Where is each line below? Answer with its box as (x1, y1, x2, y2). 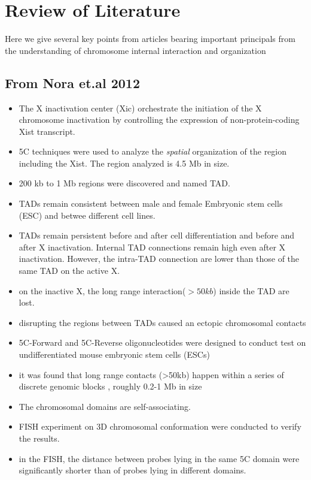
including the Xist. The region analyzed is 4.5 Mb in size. (19, 156, 230, 169)
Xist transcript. (19, 125, 75, 137)
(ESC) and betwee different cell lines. (19, 209, 155, 221)
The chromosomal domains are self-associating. (19, 400, 191, 412)
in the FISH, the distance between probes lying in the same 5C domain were (19, 452, 300, 464)
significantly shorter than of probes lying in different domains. (19, 464, 246, 476)
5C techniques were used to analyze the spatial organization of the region (19, 145, 287, 158)
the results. (19, 431, 60, 444)
